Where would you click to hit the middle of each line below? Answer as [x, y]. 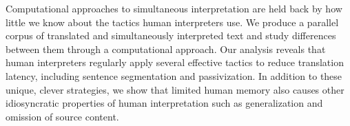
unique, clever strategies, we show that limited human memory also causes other [175, 89]
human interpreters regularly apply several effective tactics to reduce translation [175, 62]
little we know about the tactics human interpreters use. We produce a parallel [172, 22]
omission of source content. [62, 116]
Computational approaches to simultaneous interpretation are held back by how [174, 8]
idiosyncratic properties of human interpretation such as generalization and [164, 103]
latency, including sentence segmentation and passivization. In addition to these [174, 75]
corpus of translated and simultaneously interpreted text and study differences [171, 35]
